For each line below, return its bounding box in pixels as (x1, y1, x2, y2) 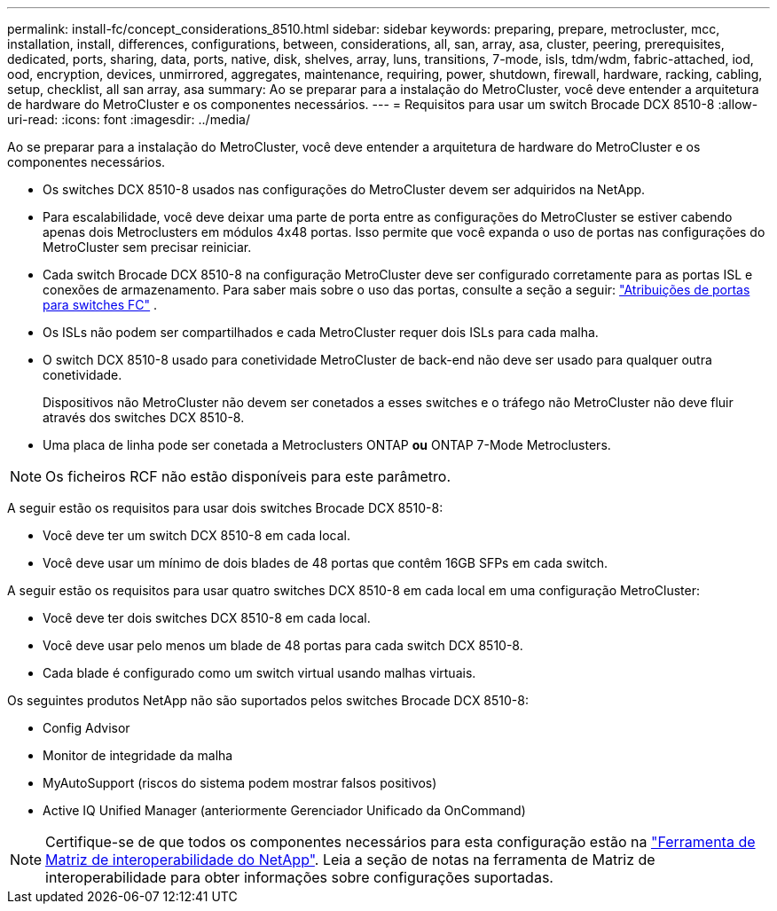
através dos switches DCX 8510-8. (43, 410, 245, 425)
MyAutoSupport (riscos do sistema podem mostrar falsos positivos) (43, 775, 437, 790)
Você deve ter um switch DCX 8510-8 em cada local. (43, 528, 350, 543)
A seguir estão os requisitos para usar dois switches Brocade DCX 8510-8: (7, 500, 443, 515)
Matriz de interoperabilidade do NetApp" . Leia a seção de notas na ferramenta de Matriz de (45, 851, 655, 868)
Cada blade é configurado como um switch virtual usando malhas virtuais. (43, 665, 476, 680)
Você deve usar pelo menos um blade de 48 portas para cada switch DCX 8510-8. (43, 638, 523, 653)
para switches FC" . (43, 297, 158, 312)
